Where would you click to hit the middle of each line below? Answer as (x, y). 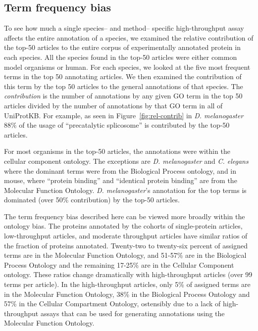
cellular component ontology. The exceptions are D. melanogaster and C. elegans (126, 161)
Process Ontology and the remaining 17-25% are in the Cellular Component (119, 264)
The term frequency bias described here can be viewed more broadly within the (125, 216)
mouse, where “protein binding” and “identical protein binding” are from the (121, 180)
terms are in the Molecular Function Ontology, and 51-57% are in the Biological (125, 255)
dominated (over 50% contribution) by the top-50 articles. (92, 200)
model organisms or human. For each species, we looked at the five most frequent (127, 67)
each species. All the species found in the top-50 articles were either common (121, 57)
